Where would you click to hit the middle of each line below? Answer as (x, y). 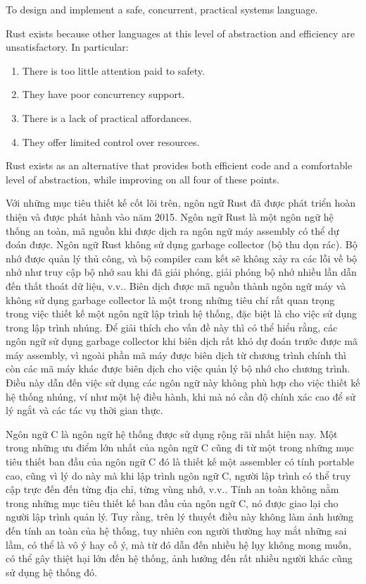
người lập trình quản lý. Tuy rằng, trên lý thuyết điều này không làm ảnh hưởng (180, 517)
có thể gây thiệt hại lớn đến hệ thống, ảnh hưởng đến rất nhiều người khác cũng (179, 558)
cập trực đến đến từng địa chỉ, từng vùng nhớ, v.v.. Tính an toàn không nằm (172, 489)
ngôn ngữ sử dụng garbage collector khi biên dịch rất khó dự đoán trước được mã (182, 341)
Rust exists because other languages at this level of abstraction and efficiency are (180, 33)
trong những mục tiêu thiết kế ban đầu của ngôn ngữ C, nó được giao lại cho (172, 503)
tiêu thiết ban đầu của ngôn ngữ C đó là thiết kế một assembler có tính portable (180, 462)
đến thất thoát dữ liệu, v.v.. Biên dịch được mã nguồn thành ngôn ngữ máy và (176, 285)
